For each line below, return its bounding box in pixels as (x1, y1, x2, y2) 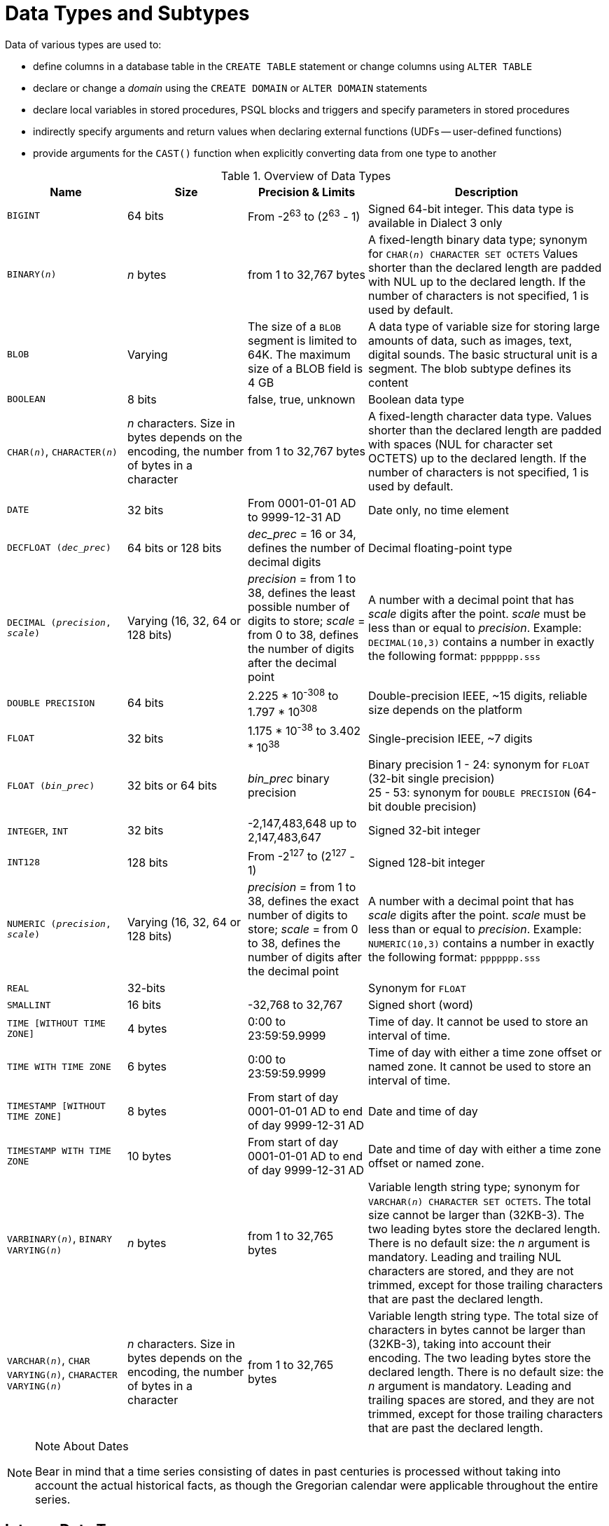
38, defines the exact (248, 894, 359, 909)
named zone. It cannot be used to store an (368, 1059, 591, 1074)
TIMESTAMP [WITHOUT (7, 1101, 106, 1112)
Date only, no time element (368, 502, 509, 517)
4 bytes (127, 1022, 167, 1036)
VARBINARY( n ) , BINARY (7, 1230, 113, 1245)
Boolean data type (368, 392, 465, 406)
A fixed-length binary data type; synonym (368, 232, 588, 247)
